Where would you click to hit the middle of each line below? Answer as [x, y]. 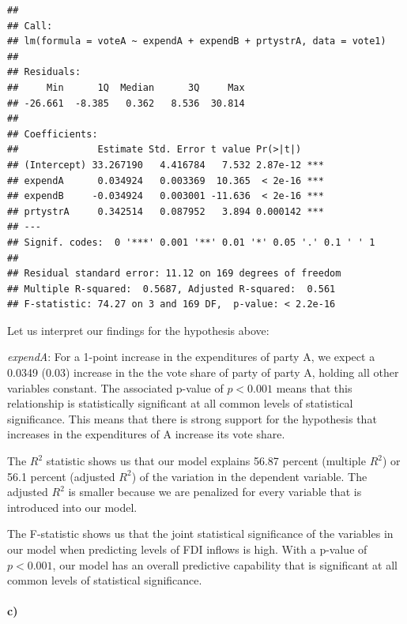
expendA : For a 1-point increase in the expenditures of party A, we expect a [191, 357]
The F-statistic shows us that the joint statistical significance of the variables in [200, 534]
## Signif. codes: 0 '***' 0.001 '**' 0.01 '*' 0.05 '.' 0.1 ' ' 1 [191, 242]
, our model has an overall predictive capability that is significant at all [225, 564]
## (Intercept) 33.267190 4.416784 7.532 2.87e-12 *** [166, 165]
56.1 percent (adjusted [61, 476]
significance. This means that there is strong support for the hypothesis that [192, 418]
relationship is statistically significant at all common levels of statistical [180, 403]
